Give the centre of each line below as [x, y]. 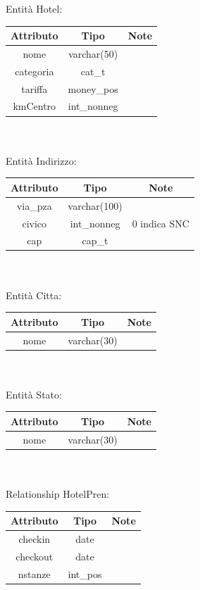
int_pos [85, 573]
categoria [35, 71]
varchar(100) [95, 205]
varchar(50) [93, 53]
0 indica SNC [161, 223]
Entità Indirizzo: [41, 160]
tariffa [35, 88]
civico [35, 223]
